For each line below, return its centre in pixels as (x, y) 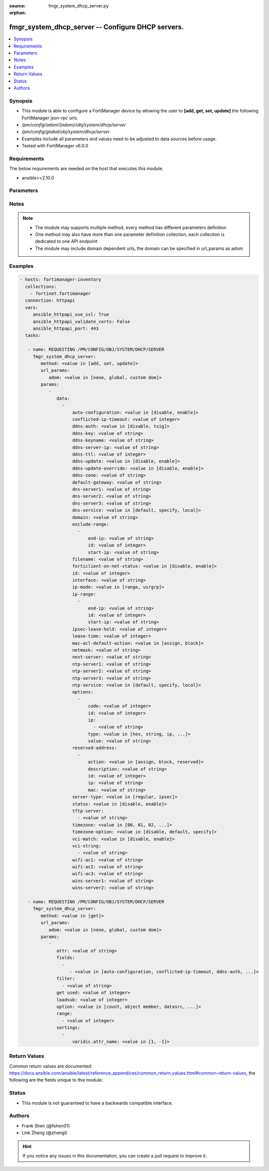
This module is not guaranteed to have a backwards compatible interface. (97, 1103)
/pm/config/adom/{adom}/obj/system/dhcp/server (74, 124)
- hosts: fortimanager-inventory (61, 280)
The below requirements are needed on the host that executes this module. (86, 169)
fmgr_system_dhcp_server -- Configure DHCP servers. (97, 27)
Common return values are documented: (51, 1066)
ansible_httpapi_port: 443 (66, 329)
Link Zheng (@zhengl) (44, 1133)
